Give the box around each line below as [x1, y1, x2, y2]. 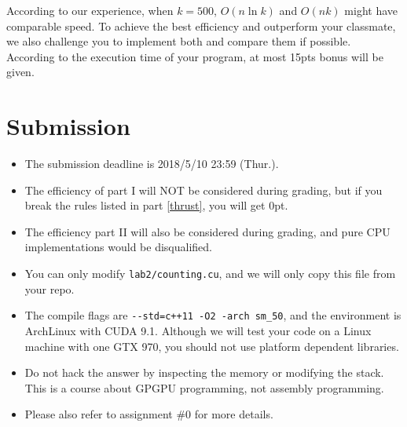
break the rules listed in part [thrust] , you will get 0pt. [24, 197, 288, 213]
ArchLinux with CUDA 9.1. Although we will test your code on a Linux [24, 322, 372, 338]
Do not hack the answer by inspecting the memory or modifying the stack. [24, 364, 384, 381]
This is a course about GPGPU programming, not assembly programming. [24, 379, 384, 396]
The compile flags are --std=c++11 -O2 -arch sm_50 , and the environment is [24, 307, 401, 323]
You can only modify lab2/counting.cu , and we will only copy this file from [24, 265, 396, 282]
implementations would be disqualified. [24, 239, 212, 255]
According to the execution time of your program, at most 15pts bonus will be [6, 48, 383, 64]
